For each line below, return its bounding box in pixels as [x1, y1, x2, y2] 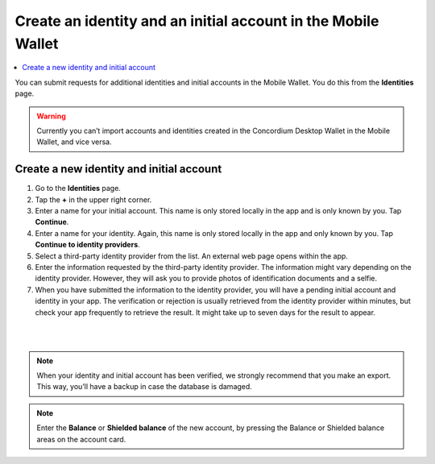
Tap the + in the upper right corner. [35, 194, 152, 205]
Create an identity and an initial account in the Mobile [14, 12, 379, 30]
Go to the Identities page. [35, 184, 121, 193]
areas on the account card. [36, 434, 126, 444]
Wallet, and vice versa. [36, 137, 112, 147]
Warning [36, 111, 66, 121]
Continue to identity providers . [35, 240, 140, 250]
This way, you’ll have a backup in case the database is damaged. [36, 382, 253, 391]
